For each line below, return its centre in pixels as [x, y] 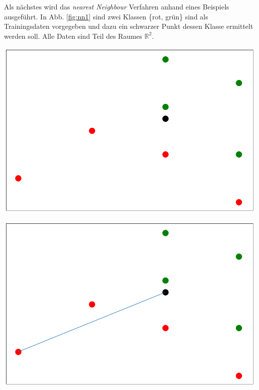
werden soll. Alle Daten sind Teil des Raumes [73, 36]
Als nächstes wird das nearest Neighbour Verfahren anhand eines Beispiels [117, 6]
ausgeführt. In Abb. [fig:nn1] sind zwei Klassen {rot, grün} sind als [106, 16]
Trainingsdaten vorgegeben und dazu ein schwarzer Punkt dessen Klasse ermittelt [129, 26]
